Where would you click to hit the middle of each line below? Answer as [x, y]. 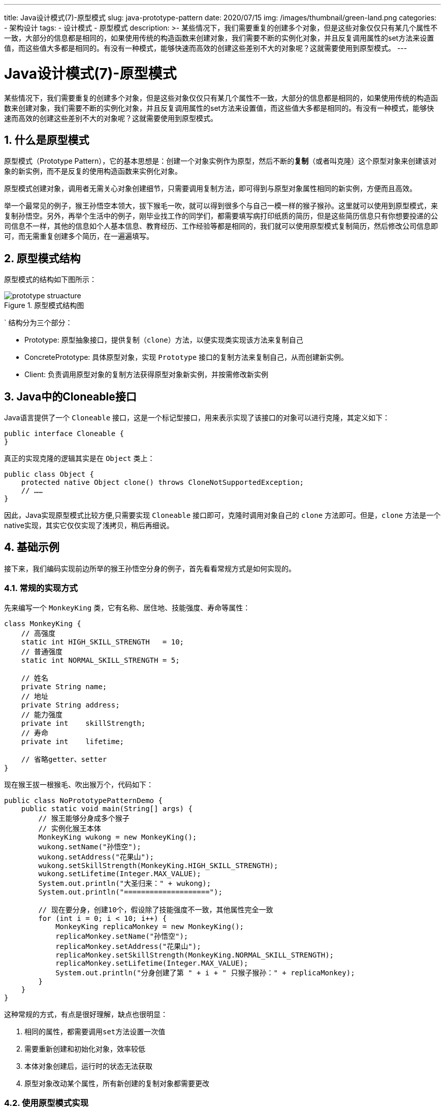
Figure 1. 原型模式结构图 [44, 305]
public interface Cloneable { [64, 434]
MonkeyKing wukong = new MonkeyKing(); [118, 837]
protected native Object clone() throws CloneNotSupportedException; [163, 483]
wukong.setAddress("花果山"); [96, 857]
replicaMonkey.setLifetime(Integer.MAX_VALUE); [152, 963]
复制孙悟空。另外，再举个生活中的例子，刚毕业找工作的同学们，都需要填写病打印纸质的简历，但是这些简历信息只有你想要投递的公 [221, 216]
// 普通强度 [42, 651]
